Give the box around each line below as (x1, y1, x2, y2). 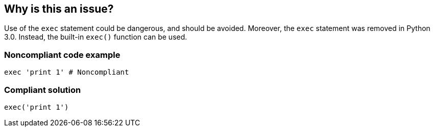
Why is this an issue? (4, 3, 114, 15)
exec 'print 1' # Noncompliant (4, 68, 129, 77)
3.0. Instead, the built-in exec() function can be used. (4, 32, 187, 42)
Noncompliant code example (4, 49, 120, 60)
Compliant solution (4, 84, 81, 95)
